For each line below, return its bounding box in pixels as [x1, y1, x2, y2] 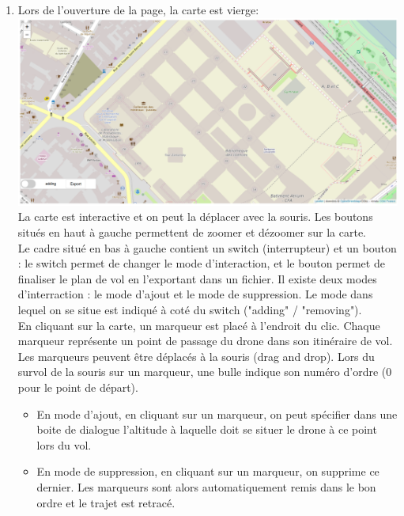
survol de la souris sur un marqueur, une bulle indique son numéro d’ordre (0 [17, 363, 392, 380]
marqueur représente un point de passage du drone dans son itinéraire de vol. [17, 332, 393, 349]
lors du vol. [36, 436, 92, 453]
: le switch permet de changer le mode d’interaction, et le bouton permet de [17, 255, 385, 271]
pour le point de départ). [17, 379, 138, 395]
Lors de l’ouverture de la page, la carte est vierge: [17, 2, 259, 17]
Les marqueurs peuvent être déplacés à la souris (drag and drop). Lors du [17, 347, 375, 364]
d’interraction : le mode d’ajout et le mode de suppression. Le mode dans [17, 286, 373, 302]
